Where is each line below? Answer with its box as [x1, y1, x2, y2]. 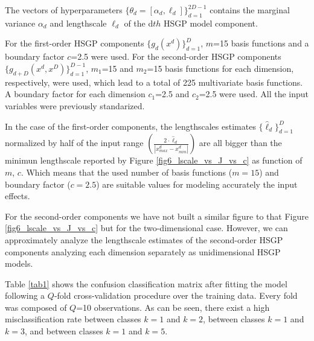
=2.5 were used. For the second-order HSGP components [71, 50, 281, 63]
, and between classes [24, 325, 103, 337]
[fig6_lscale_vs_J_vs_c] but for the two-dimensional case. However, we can [5, 221, 288, 234]
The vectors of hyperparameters [5, 4, 123, 16]
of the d [124, 16, 153, 29]
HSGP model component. [164, 16, 258, 29]
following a [5, 289, 45, 302]
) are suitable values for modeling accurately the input [96, 177, 298, 190]
